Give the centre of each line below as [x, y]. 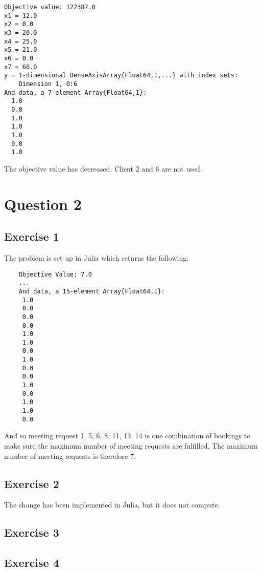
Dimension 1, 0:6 [48, 84]
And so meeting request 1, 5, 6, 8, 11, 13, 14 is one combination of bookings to [127, 436]
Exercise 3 [32, 532]
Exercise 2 [32, 483]
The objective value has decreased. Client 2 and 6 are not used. [103, 168]
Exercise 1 [32, 236]
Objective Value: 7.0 [55, 274]
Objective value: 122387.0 [50, 7]
